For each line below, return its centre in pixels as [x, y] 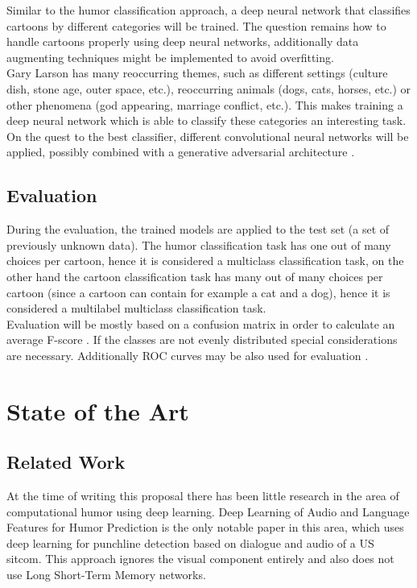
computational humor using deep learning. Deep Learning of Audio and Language [208, 511]
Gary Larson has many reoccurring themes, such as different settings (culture [197, 73]
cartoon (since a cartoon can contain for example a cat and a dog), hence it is [198, 292]
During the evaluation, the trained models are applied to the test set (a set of [198, 229]
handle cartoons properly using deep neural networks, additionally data [183, 41]
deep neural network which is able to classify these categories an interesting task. [206, 120]
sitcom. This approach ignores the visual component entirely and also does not [200, 559]
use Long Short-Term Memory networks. [106, 575]
